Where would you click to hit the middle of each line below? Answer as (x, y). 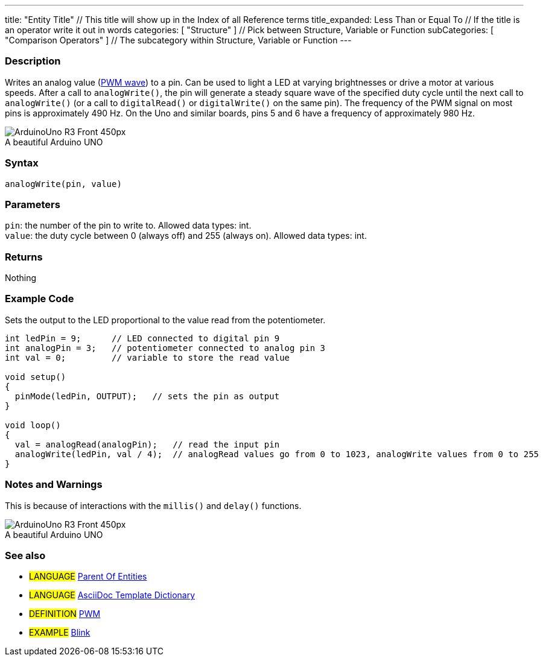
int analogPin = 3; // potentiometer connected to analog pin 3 (165, 348)
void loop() (33, 425)
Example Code (40, 299)
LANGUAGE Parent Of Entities (88, 577)
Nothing (21, 278)
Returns (24, 257)
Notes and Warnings (54, 485)
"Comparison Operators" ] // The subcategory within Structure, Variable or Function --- (178, 40)
